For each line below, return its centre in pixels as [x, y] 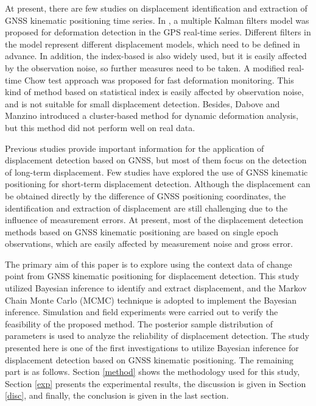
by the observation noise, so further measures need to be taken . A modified [145, 67]
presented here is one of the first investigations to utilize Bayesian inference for [152, 348]
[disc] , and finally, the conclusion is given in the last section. [117, 395]
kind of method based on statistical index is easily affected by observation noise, [154, 92]
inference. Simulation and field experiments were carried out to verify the [142, 312]
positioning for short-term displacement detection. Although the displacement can [158, 184]
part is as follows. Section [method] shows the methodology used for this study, [153, 372]
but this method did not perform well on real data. [100, 127]
